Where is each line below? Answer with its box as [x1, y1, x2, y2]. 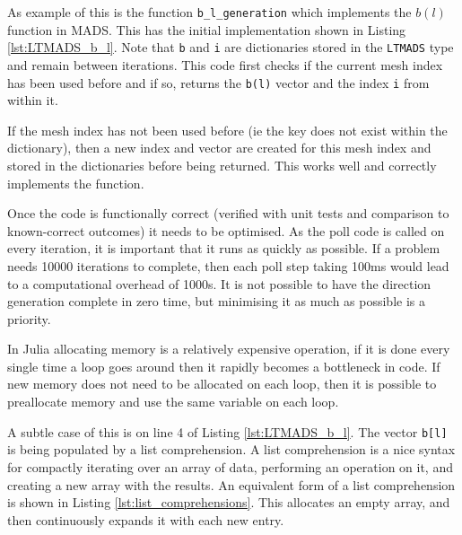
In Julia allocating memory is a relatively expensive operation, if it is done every [7, 339, 450, 358]
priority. [7, 309, 51, 328]
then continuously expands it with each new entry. [7, 510, 284, 529]
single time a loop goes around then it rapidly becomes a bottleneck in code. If [7, 356, 440, 375]
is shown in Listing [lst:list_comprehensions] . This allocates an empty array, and [7, 493, 450, 512]
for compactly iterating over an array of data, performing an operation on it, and [7, 457, 453, 476]
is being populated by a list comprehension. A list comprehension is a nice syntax [7, 440, 456, 459]
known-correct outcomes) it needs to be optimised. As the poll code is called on [7, 221, 445, 240]
